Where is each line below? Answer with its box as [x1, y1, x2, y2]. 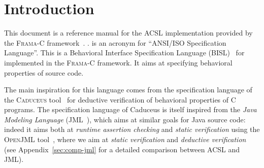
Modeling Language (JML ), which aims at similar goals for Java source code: [4, 114, 246, 124]
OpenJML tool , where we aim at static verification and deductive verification [4, 134, 246, 145]
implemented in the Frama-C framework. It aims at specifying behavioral [4, 57, 233, 68]
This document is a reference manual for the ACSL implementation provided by [4, 27, 253, 38]
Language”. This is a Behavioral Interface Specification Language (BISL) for [4, 47, 245, 58]
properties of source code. [4, 67, 84, 78]
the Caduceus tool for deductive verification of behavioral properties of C [4, 94, 236, 105]
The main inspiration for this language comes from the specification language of [4, 84, 252, 95]
